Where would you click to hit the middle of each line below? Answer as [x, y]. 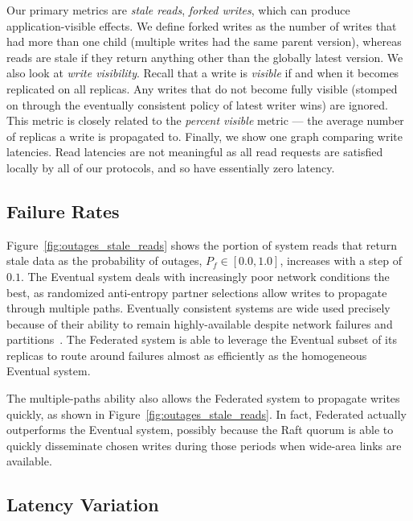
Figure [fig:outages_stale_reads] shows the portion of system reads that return [202, 244]
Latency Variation [83, 504]
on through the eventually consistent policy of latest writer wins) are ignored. [197, 104]
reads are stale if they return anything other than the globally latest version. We [205, 57]
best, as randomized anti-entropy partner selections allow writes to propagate [197, 292]
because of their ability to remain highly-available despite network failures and [200, 323]
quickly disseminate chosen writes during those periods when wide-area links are [204, 445]
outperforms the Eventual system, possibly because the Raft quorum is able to [200, 430]
